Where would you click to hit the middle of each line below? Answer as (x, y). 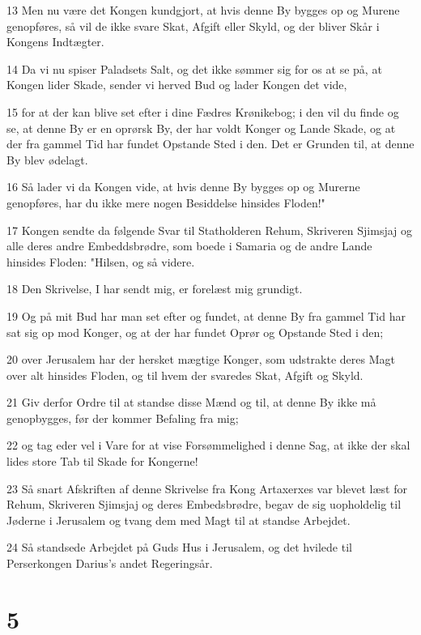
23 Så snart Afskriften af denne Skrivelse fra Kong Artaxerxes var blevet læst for (207, 488)
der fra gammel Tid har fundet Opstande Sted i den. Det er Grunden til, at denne (210, 144)
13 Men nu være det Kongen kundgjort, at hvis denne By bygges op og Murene (203, 10)
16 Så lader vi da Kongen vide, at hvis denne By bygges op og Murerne (183, 187)
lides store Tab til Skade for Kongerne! (102, 461)
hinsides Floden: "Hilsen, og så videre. (101, 261)
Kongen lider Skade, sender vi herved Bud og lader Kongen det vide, (177, 85)
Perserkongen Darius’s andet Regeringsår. (110, 563)
